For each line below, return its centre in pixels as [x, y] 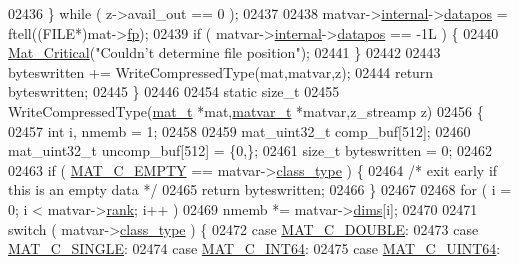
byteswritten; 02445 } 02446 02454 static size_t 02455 [174, 91]
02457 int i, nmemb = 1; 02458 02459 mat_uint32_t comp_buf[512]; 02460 [239, 130]
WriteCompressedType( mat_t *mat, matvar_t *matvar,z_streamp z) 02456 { [246, 110]
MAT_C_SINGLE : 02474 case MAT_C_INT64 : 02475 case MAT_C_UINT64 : [254, 248]
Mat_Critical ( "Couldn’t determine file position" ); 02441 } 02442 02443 [224, 52]
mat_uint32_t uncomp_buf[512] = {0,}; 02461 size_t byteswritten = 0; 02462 [250, 150]
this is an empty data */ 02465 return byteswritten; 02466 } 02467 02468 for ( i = [260, 189]
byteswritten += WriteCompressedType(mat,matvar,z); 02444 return [221, 71]
